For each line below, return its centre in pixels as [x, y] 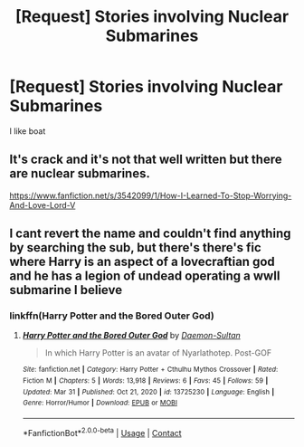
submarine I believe [66, 290]
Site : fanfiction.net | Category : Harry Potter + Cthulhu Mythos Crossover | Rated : [150, 370]
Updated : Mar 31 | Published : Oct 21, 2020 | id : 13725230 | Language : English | [148, 392]
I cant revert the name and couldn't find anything [150, 234]
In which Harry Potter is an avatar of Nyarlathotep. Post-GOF [158, 353]
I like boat [28, 131]
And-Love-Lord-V [43, 204]
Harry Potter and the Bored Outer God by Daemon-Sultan [132, 336]
